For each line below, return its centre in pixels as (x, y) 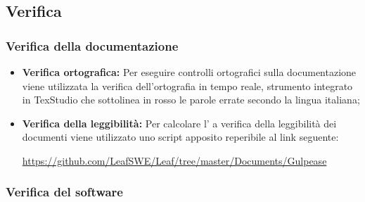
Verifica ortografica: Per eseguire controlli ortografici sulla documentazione (189, 72)
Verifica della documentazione (92, 45)
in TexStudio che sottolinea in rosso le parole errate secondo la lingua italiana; (191, 100)
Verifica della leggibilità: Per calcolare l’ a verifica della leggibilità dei (179, 123)
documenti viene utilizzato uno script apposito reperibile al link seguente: (180, 137)
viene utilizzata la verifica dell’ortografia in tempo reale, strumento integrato (187, 86)
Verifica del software (64, 192)
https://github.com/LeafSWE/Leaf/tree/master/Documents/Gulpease (174, 160)
